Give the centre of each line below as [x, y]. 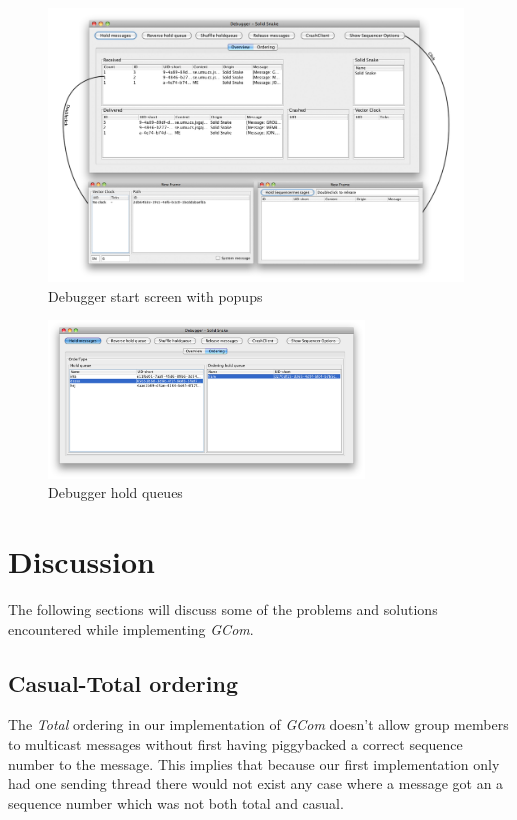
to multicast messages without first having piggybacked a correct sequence [235, 743]
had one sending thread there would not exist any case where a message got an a [256, 783]
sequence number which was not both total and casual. [176, 802]
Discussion [81, 560]
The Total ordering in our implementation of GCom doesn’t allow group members [258, 724]
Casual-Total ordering [123, 682]
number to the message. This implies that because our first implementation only [254, 763]
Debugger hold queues [115, 492]
